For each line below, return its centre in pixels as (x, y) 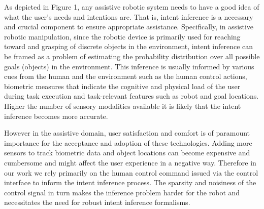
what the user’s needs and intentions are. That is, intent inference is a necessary (129, 16)
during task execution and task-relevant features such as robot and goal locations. (131, 96)
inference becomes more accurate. (56, 116)
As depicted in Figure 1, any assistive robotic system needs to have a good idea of (132, 7)
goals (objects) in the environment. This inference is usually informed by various (129, 66)
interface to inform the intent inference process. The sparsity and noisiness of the (130, 182)
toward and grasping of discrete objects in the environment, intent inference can (129, 46)
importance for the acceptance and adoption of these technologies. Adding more (128, 142)
